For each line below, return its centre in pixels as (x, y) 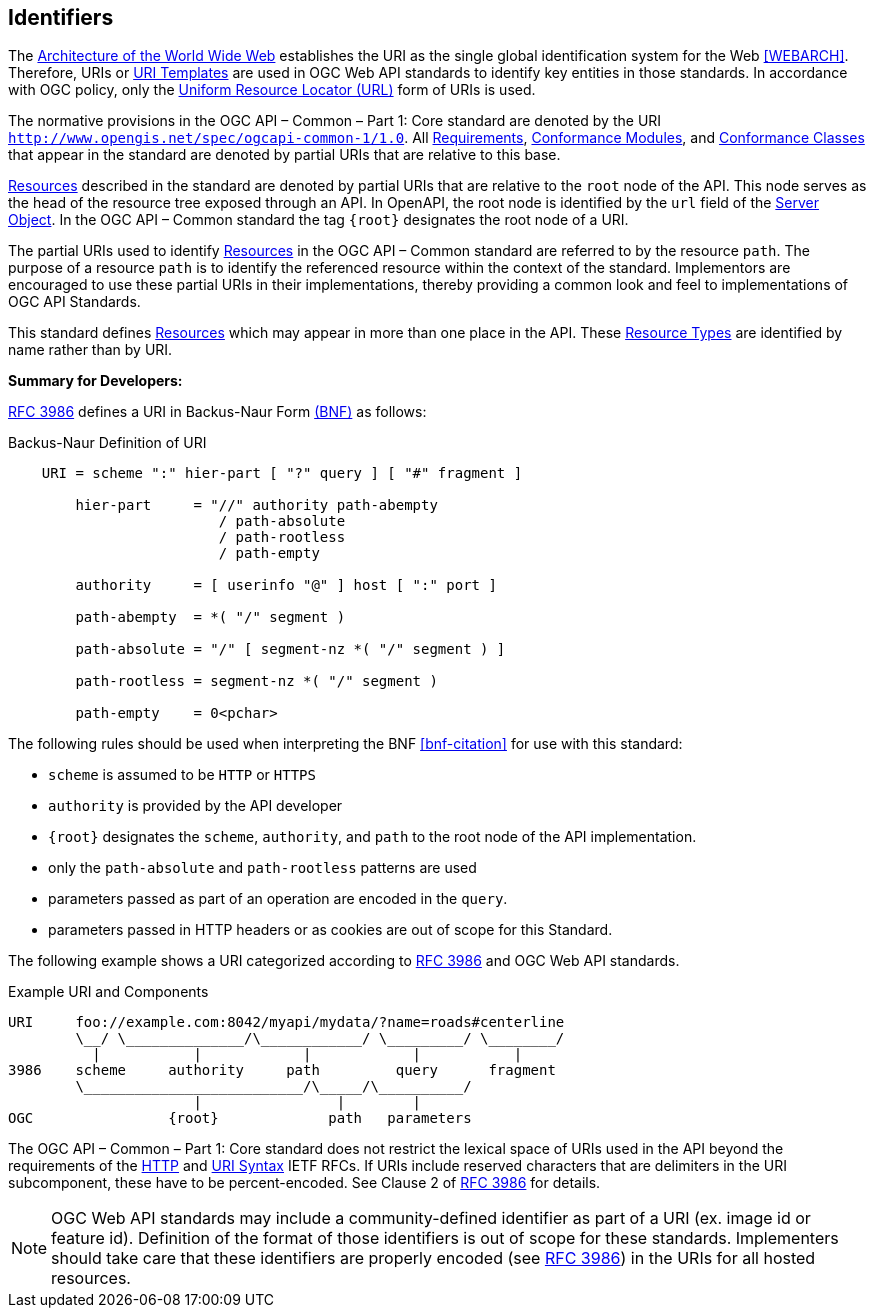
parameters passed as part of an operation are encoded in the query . (278, 899)
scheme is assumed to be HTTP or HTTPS (182, 775)
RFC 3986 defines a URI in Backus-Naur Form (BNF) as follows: (217, 412)
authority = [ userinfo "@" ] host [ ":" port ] (286, 585)
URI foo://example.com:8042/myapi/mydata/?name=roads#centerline (286, 1022)
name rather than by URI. (90, 350)
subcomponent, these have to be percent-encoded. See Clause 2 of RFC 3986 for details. (304, 1183)
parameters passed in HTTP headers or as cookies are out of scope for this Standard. (330, 930)
